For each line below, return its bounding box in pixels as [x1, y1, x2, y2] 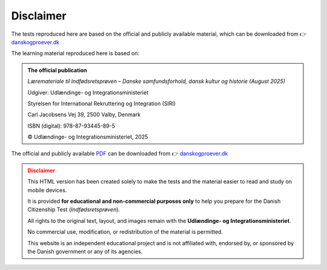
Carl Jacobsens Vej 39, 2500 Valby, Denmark [27, 111, 141, 118]
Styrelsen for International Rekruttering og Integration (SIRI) [27, 100, 176, 107]
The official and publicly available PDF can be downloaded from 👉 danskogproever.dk [11, 150, 228, 157]
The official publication [27, 67, 87, 74]
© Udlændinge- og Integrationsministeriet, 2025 [27, 133, 148, 140]
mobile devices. [27, 186, 67, 194]
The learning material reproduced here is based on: [11, 50, 139, 57]
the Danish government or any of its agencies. [27, 248, 143, 255]
